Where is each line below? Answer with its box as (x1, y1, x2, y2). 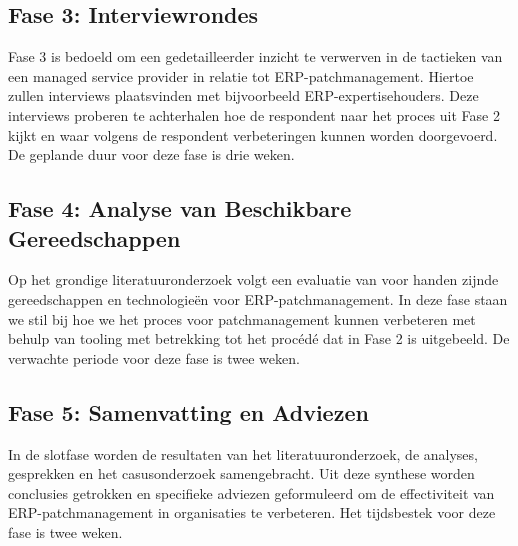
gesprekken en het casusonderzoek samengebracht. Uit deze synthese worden (8, 463, 475, 484)
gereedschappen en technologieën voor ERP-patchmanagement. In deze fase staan (8, 288, 508, 309)
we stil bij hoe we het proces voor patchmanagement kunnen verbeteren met (8, 308, 476, 329)
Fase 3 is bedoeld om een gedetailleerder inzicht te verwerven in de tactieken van (8, 46, 503, 67)
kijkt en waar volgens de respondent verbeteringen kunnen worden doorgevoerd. (8, 124, 498, 145)
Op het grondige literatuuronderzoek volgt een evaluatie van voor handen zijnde (8, 269, 499, 290)
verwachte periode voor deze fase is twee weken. (8, 347, 300, 368)
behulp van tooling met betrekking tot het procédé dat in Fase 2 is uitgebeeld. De (8, 328, 510, 349)
